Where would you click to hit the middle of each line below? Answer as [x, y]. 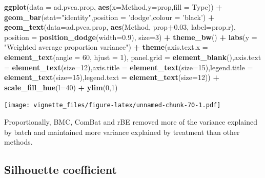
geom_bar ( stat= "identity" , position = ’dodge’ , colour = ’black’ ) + [109, 17]
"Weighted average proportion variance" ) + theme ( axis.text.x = [106, 47]
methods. [18, 142]
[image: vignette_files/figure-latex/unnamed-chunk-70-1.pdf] [113, 105]
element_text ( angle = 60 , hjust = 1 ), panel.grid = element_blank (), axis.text [133, 57]
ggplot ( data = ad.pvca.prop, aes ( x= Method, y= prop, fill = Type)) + [113, 7]
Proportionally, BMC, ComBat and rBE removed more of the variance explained [131, 122]
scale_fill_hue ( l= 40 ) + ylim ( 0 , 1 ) [61, 87]
